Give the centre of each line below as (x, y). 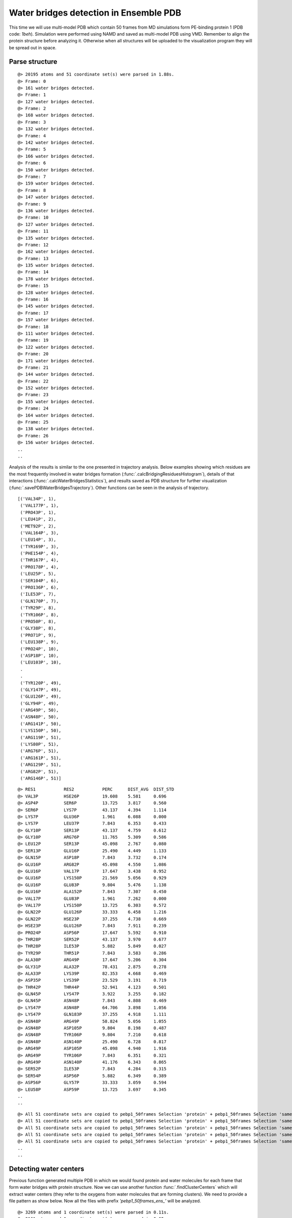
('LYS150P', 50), (41, 731)
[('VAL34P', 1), (37, 499)
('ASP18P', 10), (39, 656)
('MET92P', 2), (38, 526)
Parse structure (33, 62)
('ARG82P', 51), (39, 771)
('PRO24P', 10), (39, 649)
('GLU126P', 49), (41, 696)
